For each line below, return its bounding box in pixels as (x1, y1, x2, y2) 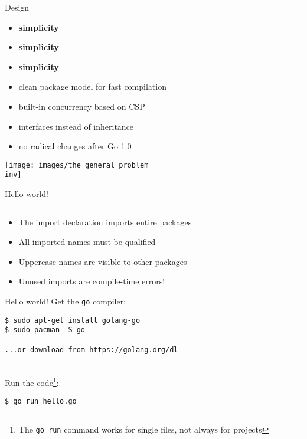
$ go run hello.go (5, 397, 77, 406)
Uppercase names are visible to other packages (18, 255, 187, 267)
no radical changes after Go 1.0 (18, 140, 132, 152)
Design (5, 1, 30, 13)
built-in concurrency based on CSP (18, 100, 145, 112)
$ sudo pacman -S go (5, 326, 86, 335)
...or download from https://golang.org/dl (5, 345, 178, 354)
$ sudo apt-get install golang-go (5, 316, 141, 325)
